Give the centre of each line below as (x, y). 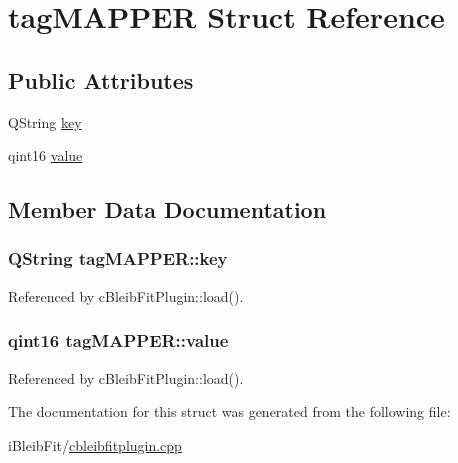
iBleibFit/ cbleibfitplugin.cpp (95, 444)
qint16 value (45, 155)
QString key (45, 121)
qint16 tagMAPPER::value (118, 340)
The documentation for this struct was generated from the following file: (229, 411)
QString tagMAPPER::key (118, 258)
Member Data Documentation (167, 209)
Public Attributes (101, 79)
